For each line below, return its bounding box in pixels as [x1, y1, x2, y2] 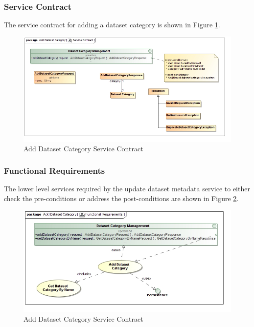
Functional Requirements [4, 164, 105, 176]
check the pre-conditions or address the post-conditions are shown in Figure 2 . [4, 193, 239, 203]
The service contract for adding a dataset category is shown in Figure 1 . [4, 20, 220, 30]
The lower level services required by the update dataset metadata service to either [4, 184, 250, 194]
